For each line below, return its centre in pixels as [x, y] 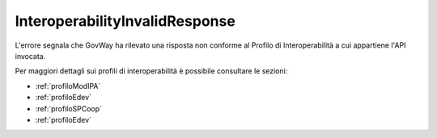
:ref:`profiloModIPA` [68, 86]
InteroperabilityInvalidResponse [125, 21]
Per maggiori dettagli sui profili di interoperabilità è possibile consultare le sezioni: [151, 71]
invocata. [30, 56]
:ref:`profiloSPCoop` [69, 108]
